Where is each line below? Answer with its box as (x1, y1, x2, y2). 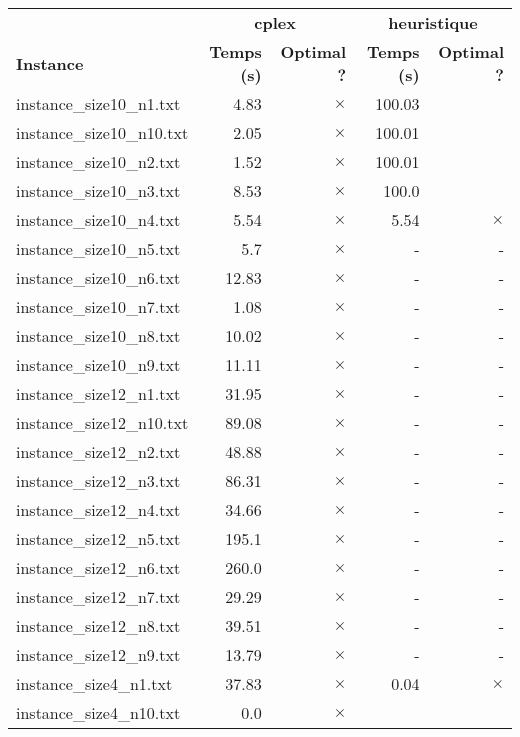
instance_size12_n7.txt (16, 585, 181, 608)
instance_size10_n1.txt (16, 92, 181, 115)
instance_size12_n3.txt (16, 469, 181, 492)
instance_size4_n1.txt (16, 672, 173, 695)
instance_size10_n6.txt (16, 266, 181, 289)
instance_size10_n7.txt (16, 295, 181, 318)
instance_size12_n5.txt (16, 527, 181, 550)
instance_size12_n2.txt (16, 440, 181, 463)
